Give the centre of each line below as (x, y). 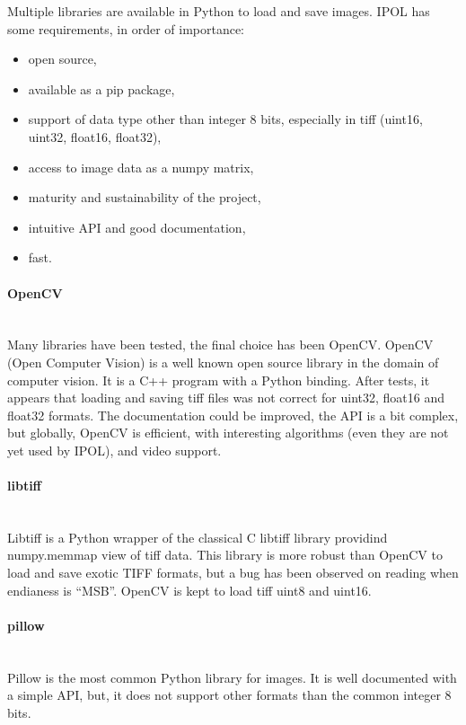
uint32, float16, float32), (95, 136)
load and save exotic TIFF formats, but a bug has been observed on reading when (233, 573)
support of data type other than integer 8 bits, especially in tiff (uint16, (225, 119)
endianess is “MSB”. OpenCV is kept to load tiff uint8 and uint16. (189, 590)
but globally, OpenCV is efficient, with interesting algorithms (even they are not (228, 433)
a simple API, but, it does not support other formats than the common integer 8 (229, 695)
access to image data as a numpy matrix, (141, 167)
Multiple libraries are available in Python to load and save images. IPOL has (219, 11)
